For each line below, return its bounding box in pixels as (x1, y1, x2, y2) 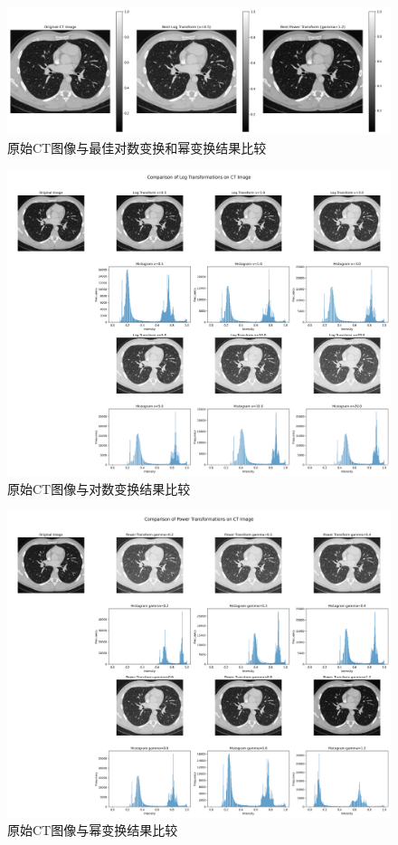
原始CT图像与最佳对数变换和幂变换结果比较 (7, 138, 267, 157)
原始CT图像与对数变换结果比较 (7, 479, 191, 498)
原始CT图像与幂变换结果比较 (7, 821, 178, 840)
